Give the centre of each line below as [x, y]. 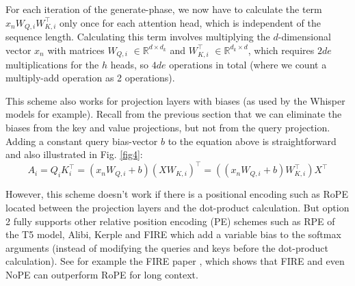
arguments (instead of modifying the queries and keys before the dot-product [167, 247]
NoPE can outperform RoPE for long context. [102, 274]
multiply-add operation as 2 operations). [90, 78]
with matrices [76, 50]
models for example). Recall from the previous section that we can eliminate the [174, 114]
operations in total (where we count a [248, 64]
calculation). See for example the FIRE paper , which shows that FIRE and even [175, 261]
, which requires [281, 50]
